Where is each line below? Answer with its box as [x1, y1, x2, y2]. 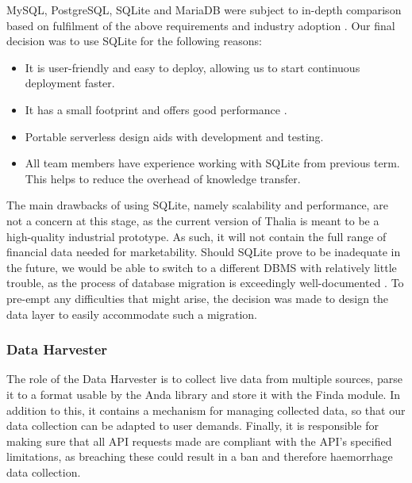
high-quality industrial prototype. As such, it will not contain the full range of [6, 228, 387, 244]
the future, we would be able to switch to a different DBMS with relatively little [6, 259, 397, 275]
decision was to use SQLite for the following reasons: [6, 33, 262, 49]
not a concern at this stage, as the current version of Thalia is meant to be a [6, 212, 379, 228]
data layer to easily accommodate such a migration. [6, 305, 257, 322]
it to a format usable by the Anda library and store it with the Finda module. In [6, 385, 400, 402]
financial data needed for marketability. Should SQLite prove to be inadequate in [6, 243, 401, 260]
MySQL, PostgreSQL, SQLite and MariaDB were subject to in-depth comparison [6, 2, 402, 17]
